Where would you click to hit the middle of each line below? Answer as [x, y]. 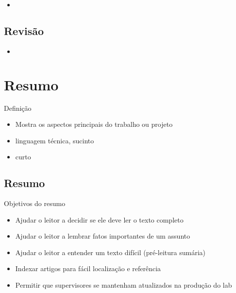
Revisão [24, 30]
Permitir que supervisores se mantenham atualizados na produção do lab [124, 285]
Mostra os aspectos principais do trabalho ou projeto [94, 124]
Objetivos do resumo [35, 203]
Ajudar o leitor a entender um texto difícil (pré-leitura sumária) [110, 252]
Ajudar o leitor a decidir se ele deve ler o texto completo [99, 219]
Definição [18, 108]
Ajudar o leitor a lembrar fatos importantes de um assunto [103, 236]
